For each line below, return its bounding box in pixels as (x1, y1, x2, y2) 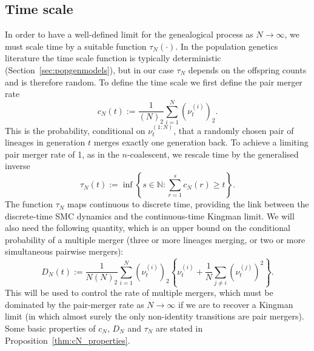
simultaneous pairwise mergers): (5, 245, 124, 258)
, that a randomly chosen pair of (173, 124, 294, 136)
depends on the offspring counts (188, 63, 307, 76)
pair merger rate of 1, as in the (5, 147, 119, 160)
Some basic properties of (5, 321, 96, 334)
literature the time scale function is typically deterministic (5, 52, 221, 64)
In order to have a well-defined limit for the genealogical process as (5, 28, 253, 41)
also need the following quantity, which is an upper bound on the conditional (5, 221, 290, 234)
